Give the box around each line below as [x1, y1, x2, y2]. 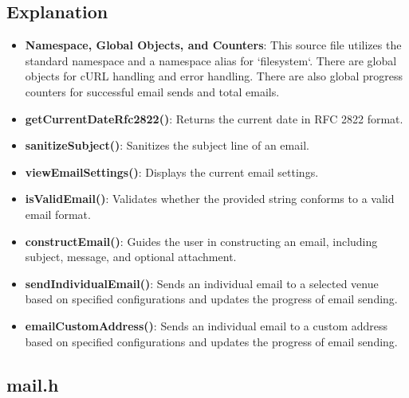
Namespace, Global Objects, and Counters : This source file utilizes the [25, 37, 402, 53]
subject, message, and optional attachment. [25, 248, 237, 265]
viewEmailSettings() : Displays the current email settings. [25, 163, 319, 180]
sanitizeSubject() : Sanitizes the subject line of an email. [25, 137, 309, 154]
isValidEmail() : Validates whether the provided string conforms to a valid [25, 190, 395, 207]
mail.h [6, 372, 59, 396]
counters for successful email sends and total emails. [25, 83, 280, 99]
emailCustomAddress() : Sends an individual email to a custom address [25, 317, 388, 334]
